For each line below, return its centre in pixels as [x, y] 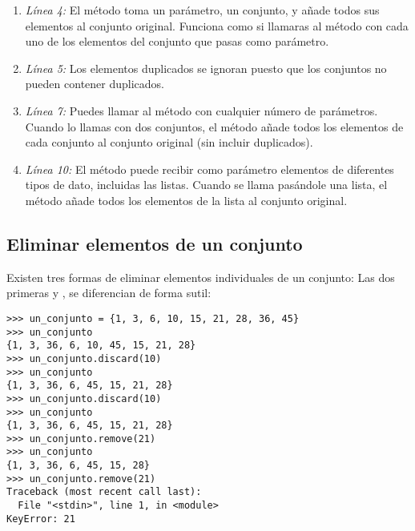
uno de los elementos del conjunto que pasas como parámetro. [177, 41]
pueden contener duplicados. [95, 84]
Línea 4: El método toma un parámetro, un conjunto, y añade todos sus [202, 10]
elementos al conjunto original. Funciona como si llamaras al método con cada [217, 25]
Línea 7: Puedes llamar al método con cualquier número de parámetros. [201, 110]
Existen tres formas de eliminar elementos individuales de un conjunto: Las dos [201, 277]
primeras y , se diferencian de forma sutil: [109, 293]
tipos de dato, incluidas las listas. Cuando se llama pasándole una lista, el [206, 185]
